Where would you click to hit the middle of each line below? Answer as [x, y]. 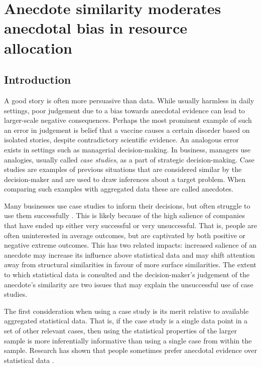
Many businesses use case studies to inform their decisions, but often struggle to [127, 205]
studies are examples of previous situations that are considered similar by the [123, 169]
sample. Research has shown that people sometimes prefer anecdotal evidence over [130, 350]
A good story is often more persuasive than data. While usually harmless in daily [129, 100]
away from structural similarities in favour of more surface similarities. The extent [130, 264]
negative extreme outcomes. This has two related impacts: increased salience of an [130, 245]
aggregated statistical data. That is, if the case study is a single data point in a [126, 321]
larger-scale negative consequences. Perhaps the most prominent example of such [128, 120]
